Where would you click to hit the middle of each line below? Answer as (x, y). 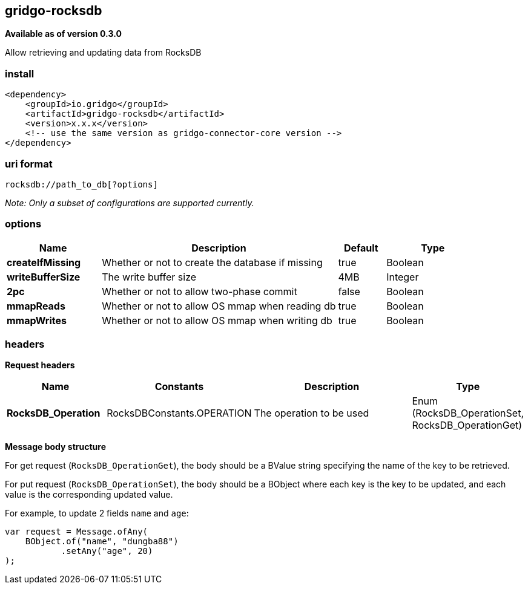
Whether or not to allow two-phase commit (200, 291)
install (20, 73)
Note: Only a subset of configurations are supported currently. (130, 203)
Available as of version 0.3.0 (63, 34)
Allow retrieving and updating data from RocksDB (103, 53)
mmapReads (36, 306)
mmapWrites (37, 320)
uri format (29, 164)
